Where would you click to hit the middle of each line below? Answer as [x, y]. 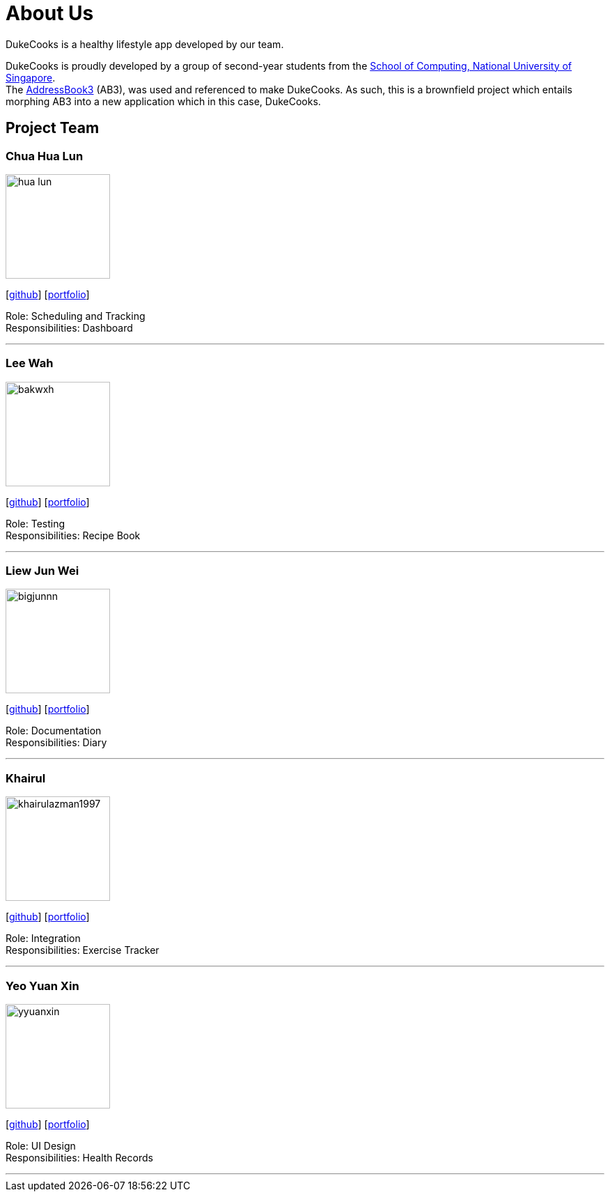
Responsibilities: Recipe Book [73, 535]
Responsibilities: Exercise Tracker [83, 950]
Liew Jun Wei [42, 571]
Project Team [53, 128]
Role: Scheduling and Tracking [76, 316]
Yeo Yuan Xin [42, 986]
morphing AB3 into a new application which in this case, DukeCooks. [163, 101]
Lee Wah [30, 363]
